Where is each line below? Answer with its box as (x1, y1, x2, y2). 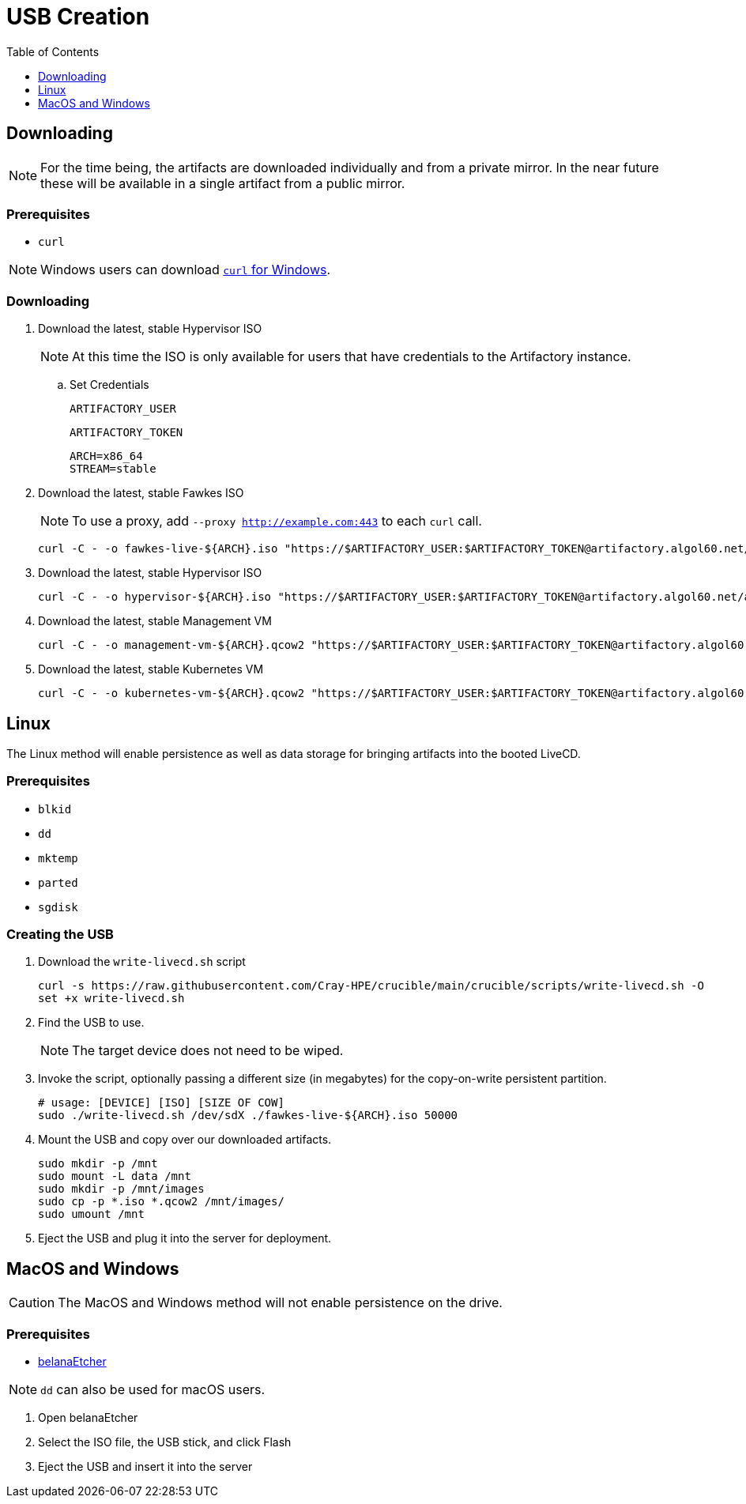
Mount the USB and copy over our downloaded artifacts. (38, 1133, 332, 1147)
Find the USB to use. (38, 1016, 145, 1030)
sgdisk (38, 900, 78, 914)
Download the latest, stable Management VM (38, 614, 272, 628)
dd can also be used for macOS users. (40, 1381, 266, 1398)
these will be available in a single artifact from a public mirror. (40, 175, 405, 191)
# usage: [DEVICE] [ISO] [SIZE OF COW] (38, 1096, 284, 1110)
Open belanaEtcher (38, 1411, 138, 1425)
